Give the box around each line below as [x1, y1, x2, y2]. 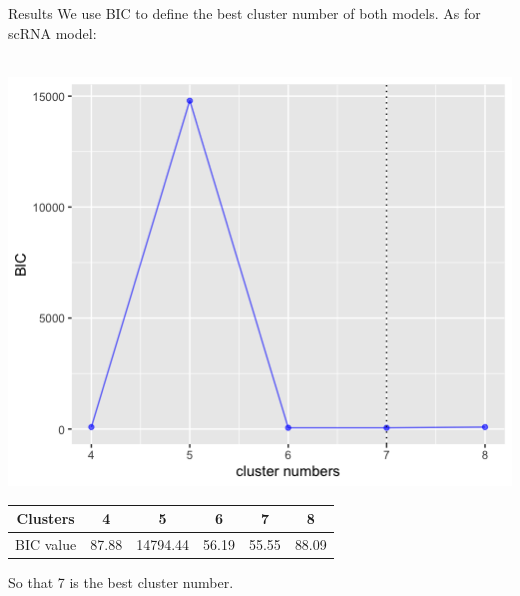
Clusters [16, 508, 75, 529]
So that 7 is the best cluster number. [8, 572, 234, 592]
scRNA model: [8, 22, 97, 43]
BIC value [15, 533, 77, 554]
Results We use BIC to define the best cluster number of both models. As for [8, 3, 481, 23]
